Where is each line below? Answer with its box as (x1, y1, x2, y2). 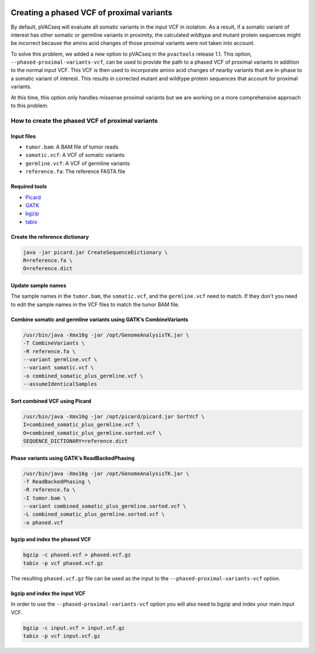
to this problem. (10, 102, 49, 109)
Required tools (10, 183, 47, 190)
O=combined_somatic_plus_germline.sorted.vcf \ (23, 429, 162, 436)
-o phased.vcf (23, 519, 64, 526)
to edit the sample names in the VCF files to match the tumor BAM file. (10, 301, 180, 308)
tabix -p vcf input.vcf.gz (23, 633, 100, 639)
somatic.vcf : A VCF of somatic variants (25, 152, 125, 159)
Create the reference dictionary (10, 233, 89, 240)
